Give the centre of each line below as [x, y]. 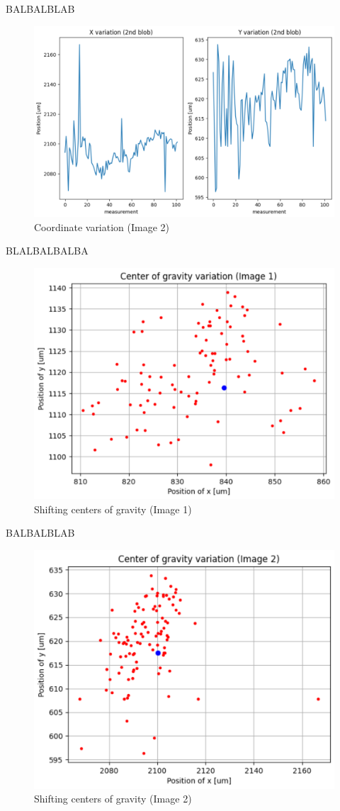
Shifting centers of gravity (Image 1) [113, 509]
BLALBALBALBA [47, 251]
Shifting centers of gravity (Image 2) [113, 799]
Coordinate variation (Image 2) [102, 226]
